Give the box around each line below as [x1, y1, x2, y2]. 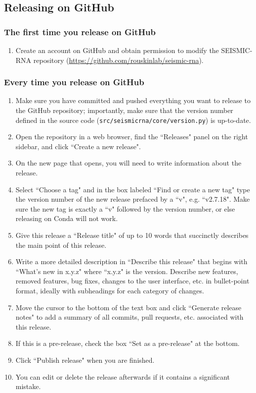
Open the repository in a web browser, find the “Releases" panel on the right [15, 131, 248, 142]
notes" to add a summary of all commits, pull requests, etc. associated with [15, 312, 244, 322]
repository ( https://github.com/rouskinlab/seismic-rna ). [33, 55, 204, 65]
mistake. [15, 381, 41, 392]
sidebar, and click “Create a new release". [15, 141, 141, 151]
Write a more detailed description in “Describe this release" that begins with [15, 256, 248, 267]
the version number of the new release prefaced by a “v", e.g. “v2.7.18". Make [15, 194, 250, 204]
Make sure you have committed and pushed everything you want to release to [15, 95, 251, 106]
